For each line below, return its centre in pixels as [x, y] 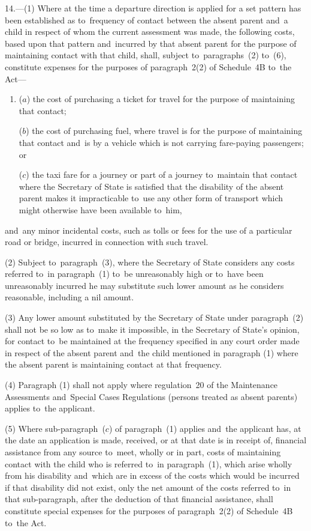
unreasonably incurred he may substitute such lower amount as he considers [144, 285]
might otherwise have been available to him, [100, 209]
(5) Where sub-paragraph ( [55, 428]
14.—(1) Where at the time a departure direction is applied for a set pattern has [153, 8]
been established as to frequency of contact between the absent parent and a [147, 20]
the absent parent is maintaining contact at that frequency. [113, 364]
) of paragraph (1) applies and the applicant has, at [205, 428]
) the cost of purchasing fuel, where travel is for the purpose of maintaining [164, 131]
